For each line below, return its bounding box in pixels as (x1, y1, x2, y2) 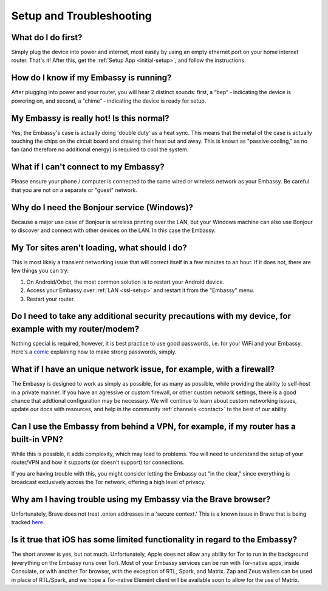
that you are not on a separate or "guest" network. (11, 186, 138, 194)
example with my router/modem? (11, 324, 140, 334)
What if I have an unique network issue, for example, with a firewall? (11, 364, 275, 375)
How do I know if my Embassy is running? (11, 73, 172, 83)
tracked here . (11, 519, 45, 526)
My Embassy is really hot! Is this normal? (11, 113, 169, 123)
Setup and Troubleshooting (11, 9, 152, 22)
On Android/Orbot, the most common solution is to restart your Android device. (26, 278, 225, 285)
